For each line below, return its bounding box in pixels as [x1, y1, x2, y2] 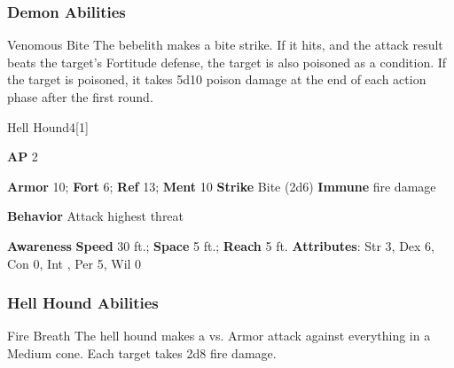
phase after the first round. [7, 88, 153, 106]
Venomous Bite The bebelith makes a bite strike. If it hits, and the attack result [7, 35, 443, 54]
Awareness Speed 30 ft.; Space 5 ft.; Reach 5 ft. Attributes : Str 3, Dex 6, [7, 236, 435, 254]
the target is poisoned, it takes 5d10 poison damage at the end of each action [7, 70, 427, 89]
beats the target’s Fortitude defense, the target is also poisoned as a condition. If [7, 52, 447, 71]
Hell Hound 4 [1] [7, 117, 89, 136]
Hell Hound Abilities [7, 292, 159, 314]
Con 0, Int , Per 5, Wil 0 [7, 254, 142, 272]
